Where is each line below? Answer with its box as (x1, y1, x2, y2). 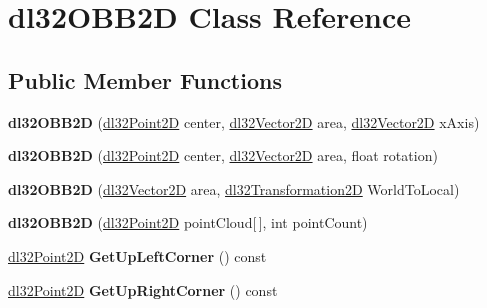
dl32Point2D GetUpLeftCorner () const (8, 245, 267, 266)
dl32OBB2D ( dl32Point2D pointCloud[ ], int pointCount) (8, 212, 368, 233)
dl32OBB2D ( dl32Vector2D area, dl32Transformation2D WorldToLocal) (8, 178, 460, 199)
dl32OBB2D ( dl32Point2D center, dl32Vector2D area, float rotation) (8, 145, 438, 166)
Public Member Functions (8, 64, 282, 95)
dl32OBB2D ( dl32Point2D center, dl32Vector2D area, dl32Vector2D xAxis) (8, 111, 480, 132)
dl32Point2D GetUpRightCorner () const (8, 279, 278, 300)
